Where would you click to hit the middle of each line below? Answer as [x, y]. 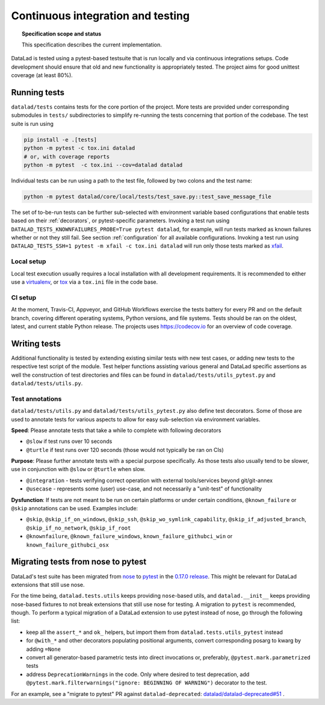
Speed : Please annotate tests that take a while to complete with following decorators [116, 430]
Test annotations [36, 399]
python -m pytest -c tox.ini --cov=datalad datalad [103, 165]
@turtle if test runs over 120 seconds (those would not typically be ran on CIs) [125, 450]
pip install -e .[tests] [60, 139]
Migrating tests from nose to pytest [79, 562]
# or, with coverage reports [67, 156]
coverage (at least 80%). [42, 75]
